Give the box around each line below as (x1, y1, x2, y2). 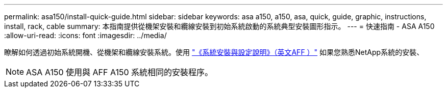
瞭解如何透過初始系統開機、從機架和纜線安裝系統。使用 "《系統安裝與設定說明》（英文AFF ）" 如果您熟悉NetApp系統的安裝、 (4, 48, 424, 56)
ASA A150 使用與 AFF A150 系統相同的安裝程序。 (26, 67, 213, 77)
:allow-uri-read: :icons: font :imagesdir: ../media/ (4, 31, 167, 40)
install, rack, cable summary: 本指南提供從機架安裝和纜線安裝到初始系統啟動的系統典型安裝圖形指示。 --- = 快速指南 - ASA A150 (4, 22, 435, 30)
